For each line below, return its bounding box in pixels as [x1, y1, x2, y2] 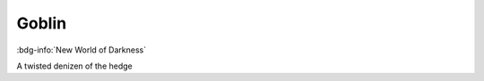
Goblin [16, 13, 67, 33]
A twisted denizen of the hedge [16, 61, 134, 71]
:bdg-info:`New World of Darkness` [16, 45, 147, 55]
